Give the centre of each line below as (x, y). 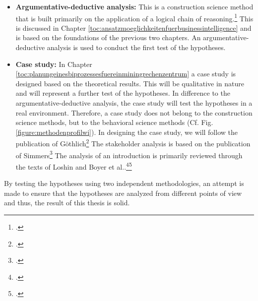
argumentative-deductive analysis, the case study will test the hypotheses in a (134, 103)
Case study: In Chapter (54, 64)
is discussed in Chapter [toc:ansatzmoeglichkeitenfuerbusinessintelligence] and (133, 28)
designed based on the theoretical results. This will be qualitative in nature (130, 83)
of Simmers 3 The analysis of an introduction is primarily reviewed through (129, 154)
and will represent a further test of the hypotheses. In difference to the (123, 93)
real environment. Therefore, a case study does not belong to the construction (134, 112)
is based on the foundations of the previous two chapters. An (108, 37)
